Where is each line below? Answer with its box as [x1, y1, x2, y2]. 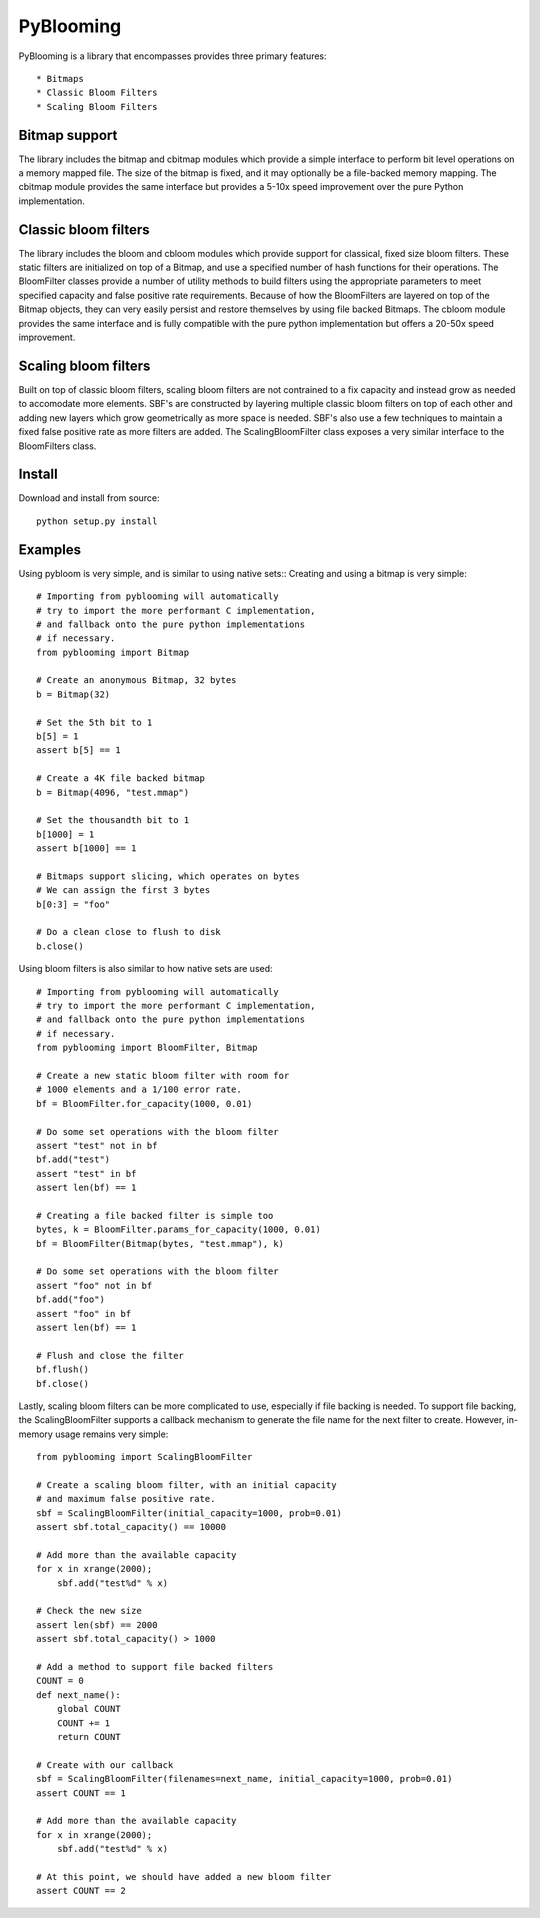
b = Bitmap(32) [36, 688, 111, 700]
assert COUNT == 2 [36, 1885, 127, 1897]
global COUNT [56, 1703, 121, 1715]
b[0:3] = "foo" [36, 898, 111, 910]
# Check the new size [36, 1605, 142, 1617]
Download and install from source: [18, 492, 160, 504]
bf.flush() [36, 1364, 90, 1375]
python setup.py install [36, 515, 158, 527]
